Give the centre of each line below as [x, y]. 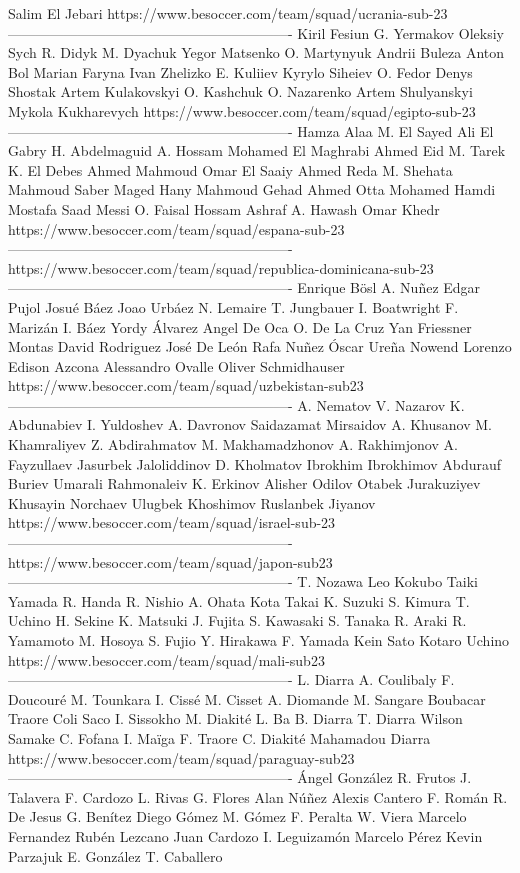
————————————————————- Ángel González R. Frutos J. [240, 777]
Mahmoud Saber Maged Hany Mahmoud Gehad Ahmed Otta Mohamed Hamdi [252, 189]
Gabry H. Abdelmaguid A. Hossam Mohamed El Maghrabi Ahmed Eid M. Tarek [257, 150]
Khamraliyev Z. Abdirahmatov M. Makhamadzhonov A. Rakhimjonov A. [233, 444]
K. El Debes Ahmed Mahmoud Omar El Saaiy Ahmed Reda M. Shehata [230, 169]
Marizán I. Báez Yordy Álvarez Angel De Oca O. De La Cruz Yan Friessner [240, 326]
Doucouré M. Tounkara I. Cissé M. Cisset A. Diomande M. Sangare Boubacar [247, 698]
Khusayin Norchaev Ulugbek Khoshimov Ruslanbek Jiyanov [192, 502]
